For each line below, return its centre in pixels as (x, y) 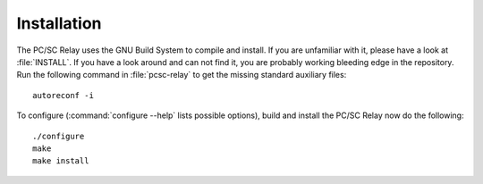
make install (61, 161)
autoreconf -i (63, 95)
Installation (59, 23)
